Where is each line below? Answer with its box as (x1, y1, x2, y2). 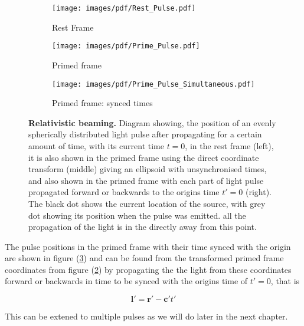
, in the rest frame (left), (185, 139, 274, 152)
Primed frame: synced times (52, 97, 153, 109)
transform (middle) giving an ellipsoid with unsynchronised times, (28, 163, 267, 175)
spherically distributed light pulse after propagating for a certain (28, 128, 262, 140)
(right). (245, 186, 272, 198)
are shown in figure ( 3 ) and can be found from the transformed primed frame (5, 252, 284, 264)
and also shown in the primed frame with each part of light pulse (28, 174, 264, 186)
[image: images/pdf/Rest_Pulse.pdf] (52, 4, 196, 12)
